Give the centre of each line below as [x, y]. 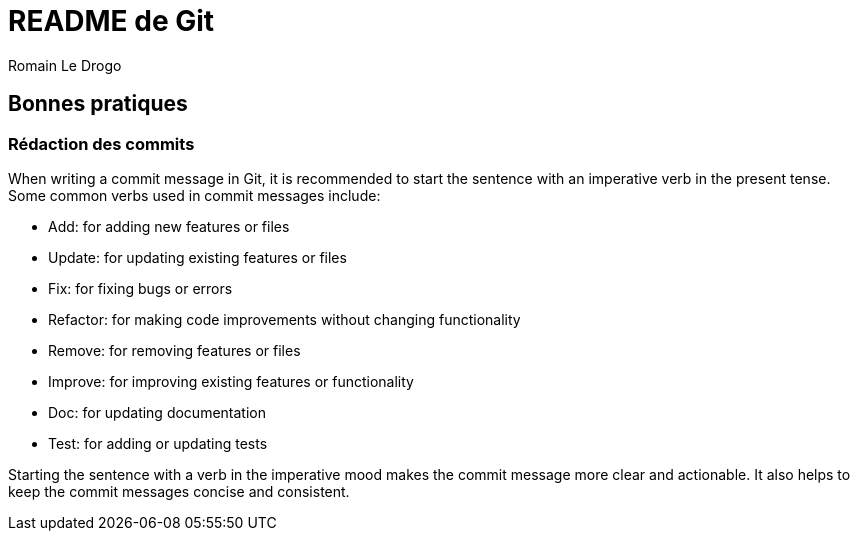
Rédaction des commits [101, 143]
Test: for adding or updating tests [158, 443]
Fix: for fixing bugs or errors [140, 288]
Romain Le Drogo [65, 65]
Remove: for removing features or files [174, 350]
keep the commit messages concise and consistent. [179, 491]
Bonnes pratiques [98, 104]
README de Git [111, 21]
